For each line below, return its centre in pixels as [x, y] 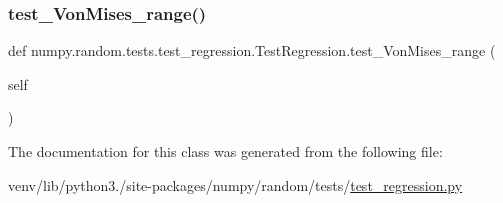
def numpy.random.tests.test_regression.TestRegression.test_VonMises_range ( [252, 50]
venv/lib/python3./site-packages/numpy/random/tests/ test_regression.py [235, 184]
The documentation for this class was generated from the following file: [225, 151]
